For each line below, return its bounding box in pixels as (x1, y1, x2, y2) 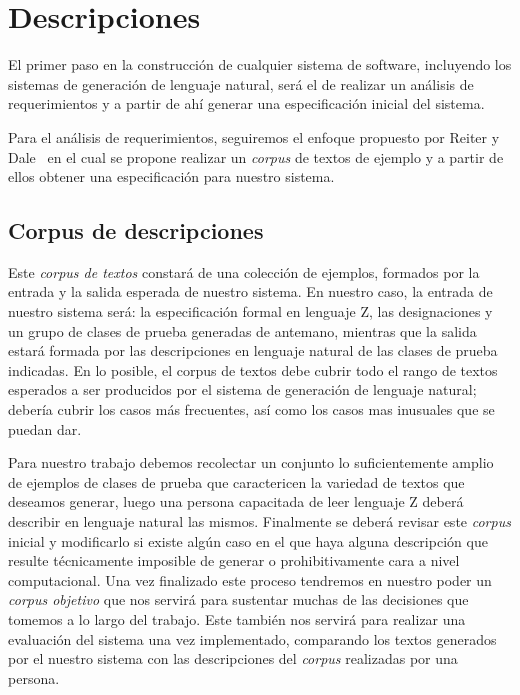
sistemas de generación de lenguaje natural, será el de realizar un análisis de (8, 73, 474, 94)
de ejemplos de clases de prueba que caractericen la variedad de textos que (8, 471, 465, 492)
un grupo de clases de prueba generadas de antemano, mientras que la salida (8, 320, 477, 341)
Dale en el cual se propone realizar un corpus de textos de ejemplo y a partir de (8, 146, 504, 167)
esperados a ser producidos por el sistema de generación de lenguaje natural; (8, 379, 477, 400)
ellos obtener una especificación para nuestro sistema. (8, 166, 335, 187)
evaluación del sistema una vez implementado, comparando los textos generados (8, 628, 497, 649)
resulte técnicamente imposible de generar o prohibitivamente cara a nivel (8, 550, 460, 571)
